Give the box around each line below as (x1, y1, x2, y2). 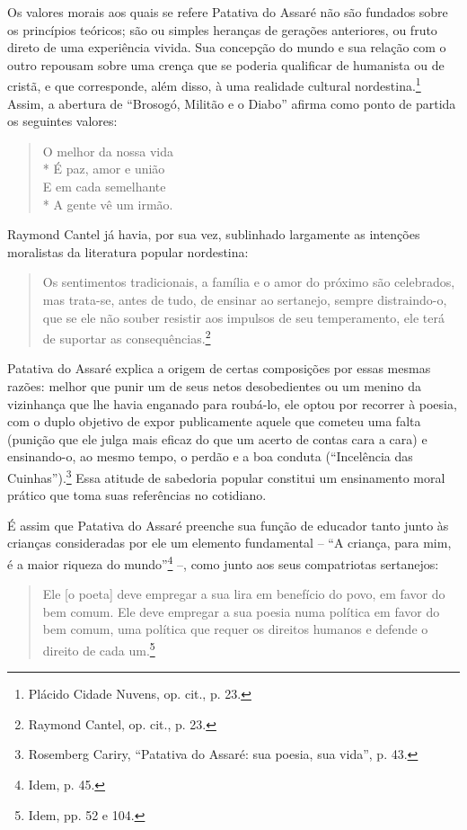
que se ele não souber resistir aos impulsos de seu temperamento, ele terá (42, 308, 445, 326)
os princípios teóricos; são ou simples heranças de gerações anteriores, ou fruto (7, 20, 437, 39)
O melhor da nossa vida (42, 141, 174, 160)
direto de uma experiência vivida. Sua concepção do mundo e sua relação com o (7, 38, 446, 57)
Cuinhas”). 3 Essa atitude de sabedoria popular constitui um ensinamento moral (7, 465, 445, 486)
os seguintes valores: (7, 112, 118, 130)
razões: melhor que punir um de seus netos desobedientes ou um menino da (7, 377, 421, 395)
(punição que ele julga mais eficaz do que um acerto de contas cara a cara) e (7, 429, 427, 448)
